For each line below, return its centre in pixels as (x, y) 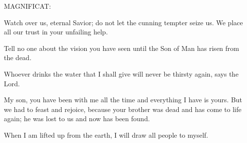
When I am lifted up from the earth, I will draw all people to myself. (106, 135)
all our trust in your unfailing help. (56, 32)
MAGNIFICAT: (28, 6)
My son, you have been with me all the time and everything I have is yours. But (123, 100)
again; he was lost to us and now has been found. (77, 119)
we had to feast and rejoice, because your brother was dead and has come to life (123, 109)
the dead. (18, 57)
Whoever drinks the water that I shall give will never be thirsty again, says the (121, 73)
